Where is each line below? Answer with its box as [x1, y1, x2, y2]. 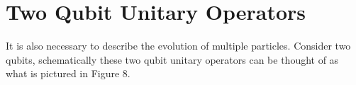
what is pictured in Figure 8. [6, 66, 130, 81]
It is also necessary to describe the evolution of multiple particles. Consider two [6, 38, 351, 53]
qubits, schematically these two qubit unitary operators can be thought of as [6, 52, 339, 67]
